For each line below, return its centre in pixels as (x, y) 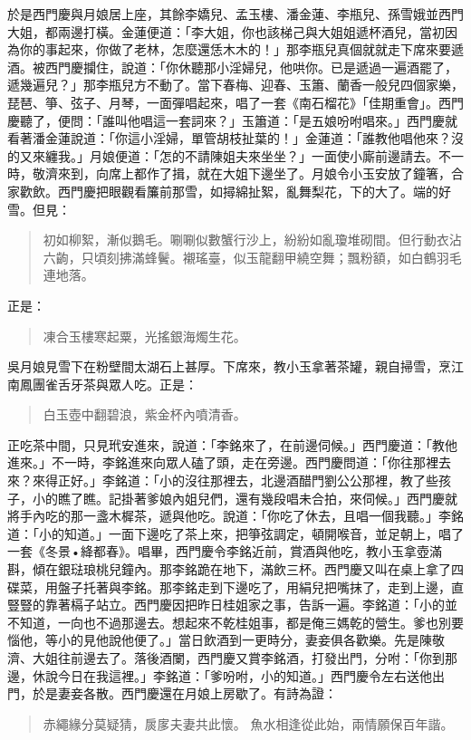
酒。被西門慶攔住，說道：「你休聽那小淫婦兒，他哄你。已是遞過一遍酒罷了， (232, 67)
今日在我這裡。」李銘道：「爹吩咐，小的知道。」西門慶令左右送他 (245, 675)
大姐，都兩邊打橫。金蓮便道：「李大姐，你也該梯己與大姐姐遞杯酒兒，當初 (226, 31)
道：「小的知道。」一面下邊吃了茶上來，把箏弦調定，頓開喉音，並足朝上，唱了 (235, 533)
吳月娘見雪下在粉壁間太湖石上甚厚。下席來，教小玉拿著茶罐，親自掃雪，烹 (229, 366)
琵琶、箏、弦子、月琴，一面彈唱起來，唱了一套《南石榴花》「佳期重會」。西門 (235, 102)
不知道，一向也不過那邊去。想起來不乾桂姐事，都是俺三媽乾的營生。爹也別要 (235, 622)
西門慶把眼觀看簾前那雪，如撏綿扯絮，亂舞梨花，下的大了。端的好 (254, 191)
